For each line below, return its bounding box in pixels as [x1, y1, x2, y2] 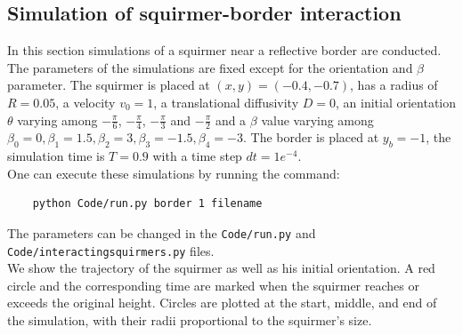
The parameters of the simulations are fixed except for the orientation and [7, 58, 413, 76]
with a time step [152, 147, 242, 165]
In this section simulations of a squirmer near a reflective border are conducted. [7, 41, 442, 60]
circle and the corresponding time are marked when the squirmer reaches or [7, 275, 419, 294]
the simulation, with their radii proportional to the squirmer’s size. [7, 311, 372, 330]
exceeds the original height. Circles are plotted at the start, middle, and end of [7, 293, 437, 312]
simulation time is [7, 147, 105, 165]
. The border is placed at [242, 128, 379, 147]
